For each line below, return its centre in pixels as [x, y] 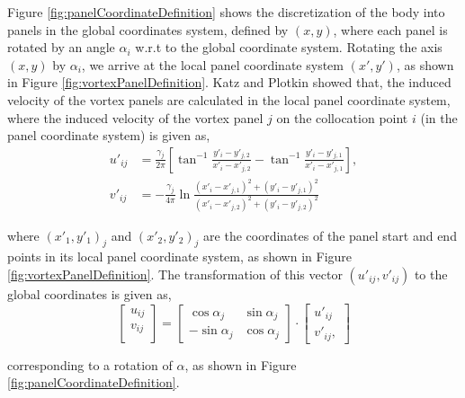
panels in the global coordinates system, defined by [148, 29]
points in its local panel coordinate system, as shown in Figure [180, 256]
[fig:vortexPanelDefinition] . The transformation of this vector [175, 274]
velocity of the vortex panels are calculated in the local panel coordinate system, [229, 99]
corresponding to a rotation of [90, 364]
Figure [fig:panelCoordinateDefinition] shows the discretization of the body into [226, 12]
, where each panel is [390, 29]
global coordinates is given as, [89, 293]
